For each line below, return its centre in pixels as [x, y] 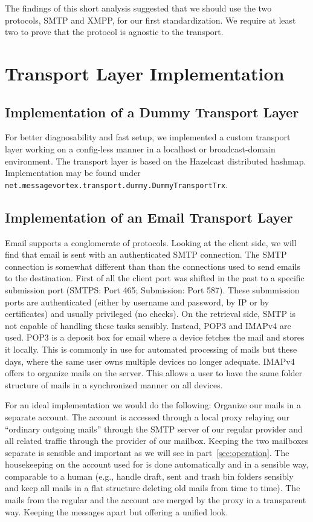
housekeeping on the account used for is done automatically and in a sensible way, [157, 464]
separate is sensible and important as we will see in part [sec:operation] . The [147, 452]
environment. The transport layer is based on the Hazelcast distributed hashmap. [156, 161]
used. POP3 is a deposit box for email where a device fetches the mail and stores [155, 337]
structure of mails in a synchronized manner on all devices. [114, 384]
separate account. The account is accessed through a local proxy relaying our [147, 416]
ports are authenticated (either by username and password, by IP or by [137, 302]
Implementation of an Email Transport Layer [149, 217]
